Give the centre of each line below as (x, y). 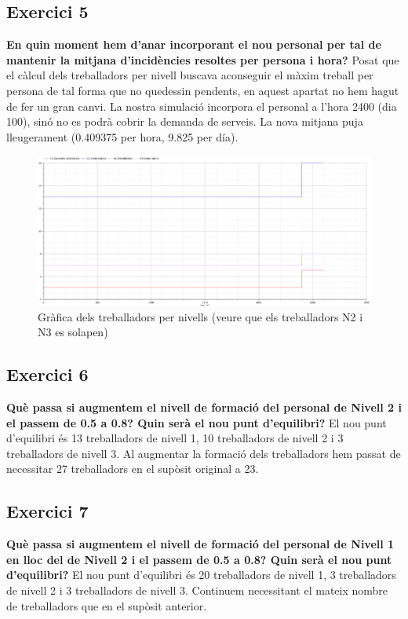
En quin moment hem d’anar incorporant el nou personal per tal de (194, 44)
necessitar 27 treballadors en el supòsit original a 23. (133, 469)
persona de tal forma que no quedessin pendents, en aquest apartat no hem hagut (203, 90)
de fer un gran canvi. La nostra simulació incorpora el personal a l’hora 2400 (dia (202, 106)
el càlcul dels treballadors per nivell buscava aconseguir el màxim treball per (190, 75)
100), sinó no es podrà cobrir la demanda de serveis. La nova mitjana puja (185, 121)
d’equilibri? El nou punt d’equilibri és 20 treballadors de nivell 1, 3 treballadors (201, 575)
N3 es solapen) (73, 332)
